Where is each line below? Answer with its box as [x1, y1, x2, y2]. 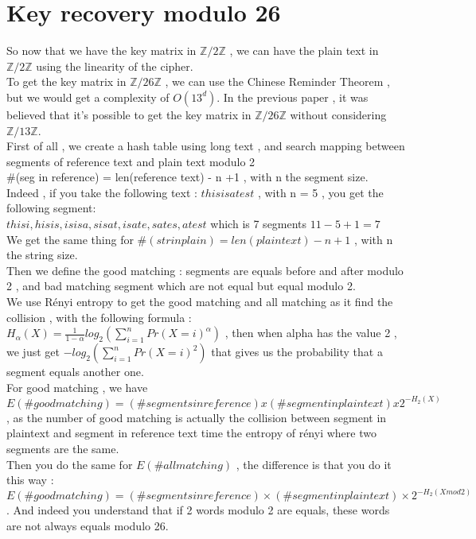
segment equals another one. [6, 363, 144, 380]
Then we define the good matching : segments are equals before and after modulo [6, 262, 404, 278]
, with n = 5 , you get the [257, 184, 384, 200]
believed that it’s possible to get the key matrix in [6, 106, 252, 122]
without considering [290, 106, 387, 122]
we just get [6, 343, 60, 360]
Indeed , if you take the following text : [6, 184, 197, 200]
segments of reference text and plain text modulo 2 [6, 153, 256, 169]
